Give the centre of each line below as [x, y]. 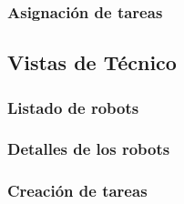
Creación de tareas [77, 191]
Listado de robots [73, 107]
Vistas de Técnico [92, 62]
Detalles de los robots [89, 149]
